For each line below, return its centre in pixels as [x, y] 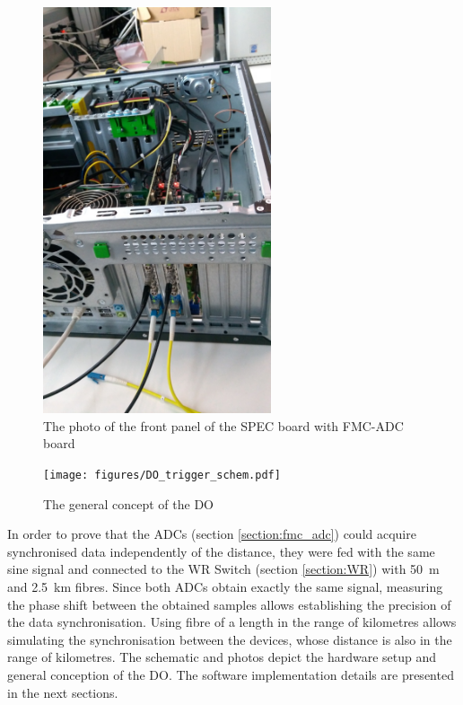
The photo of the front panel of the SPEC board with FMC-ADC [223, 425]
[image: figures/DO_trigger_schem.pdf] [162, 476]
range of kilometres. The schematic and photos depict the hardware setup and [222, 657]
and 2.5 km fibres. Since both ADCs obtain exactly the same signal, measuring [225, 587]
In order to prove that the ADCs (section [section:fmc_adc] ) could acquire [212, 534]
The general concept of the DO [128, 503]
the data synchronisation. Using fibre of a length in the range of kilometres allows [232, 622]
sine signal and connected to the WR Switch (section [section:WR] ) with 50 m [223, 569]
